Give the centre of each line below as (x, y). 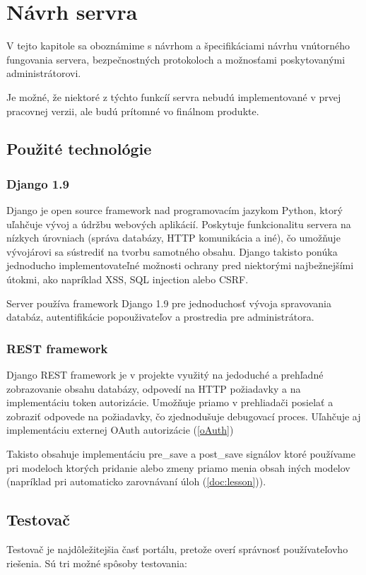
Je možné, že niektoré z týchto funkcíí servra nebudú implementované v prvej (174, 96)
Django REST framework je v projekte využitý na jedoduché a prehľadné (165, 375)
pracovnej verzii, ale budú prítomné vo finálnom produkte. (133, 111)
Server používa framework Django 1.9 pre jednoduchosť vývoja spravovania (169, 303)
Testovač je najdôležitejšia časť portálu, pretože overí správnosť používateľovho (177, 549)
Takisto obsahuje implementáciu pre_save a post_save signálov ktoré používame (181, 454)
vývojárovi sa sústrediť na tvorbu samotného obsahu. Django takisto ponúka (172, 251)
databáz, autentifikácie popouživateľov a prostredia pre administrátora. (160, 317)
